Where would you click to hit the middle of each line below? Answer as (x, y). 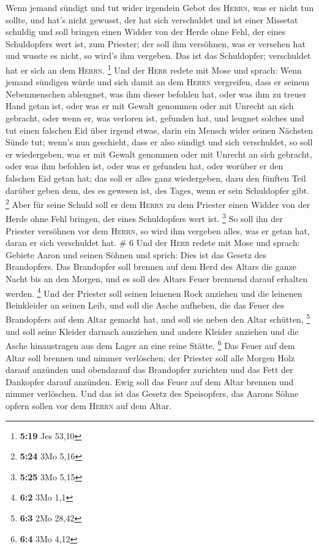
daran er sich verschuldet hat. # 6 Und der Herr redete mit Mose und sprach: (153, 243)
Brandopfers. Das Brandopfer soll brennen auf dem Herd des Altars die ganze (151, 267)
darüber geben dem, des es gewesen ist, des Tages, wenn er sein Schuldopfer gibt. (158, 190)
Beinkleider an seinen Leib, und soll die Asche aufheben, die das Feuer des (145, 305)
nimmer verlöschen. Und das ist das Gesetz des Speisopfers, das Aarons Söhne (152, 394)
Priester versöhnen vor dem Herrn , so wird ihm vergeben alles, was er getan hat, (158, 230)
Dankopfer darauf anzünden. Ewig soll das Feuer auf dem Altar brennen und (150, 381)
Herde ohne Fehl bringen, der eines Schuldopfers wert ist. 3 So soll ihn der (144, 218)
